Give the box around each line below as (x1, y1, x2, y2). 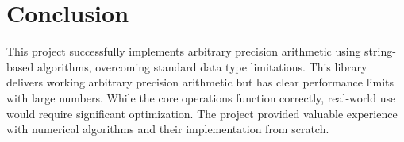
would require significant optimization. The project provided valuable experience (6, 105, 398, 121)
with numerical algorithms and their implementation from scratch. (6, 121, 329, 137)
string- (364, 43, 396, 59)
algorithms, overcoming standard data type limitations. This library (37, 58, 367, 75)
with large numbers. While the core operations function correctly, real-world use (6, 89, 396, 106)
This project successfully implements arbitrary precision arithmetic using (6, 43, 361, 59)
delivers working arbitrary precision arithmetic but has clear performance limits (6, 74, 394, 90)
